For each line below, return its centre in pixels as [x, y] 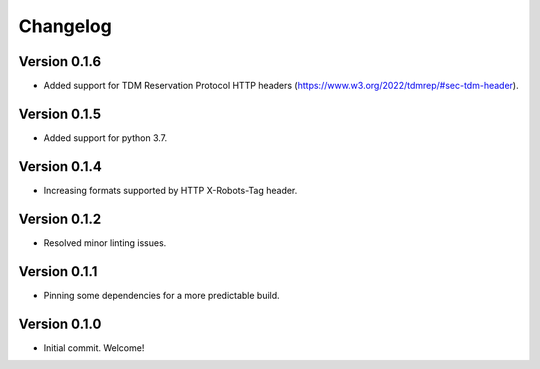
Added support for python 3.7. [105, 137]
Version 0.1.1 [58, 271]
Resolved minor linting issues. [105, 242]
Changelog [65, 26]
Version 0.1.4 [60, 166]
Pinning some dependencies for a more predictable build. [161, 295]
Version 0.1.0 [60, 323]
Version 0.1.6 [60, 61]
